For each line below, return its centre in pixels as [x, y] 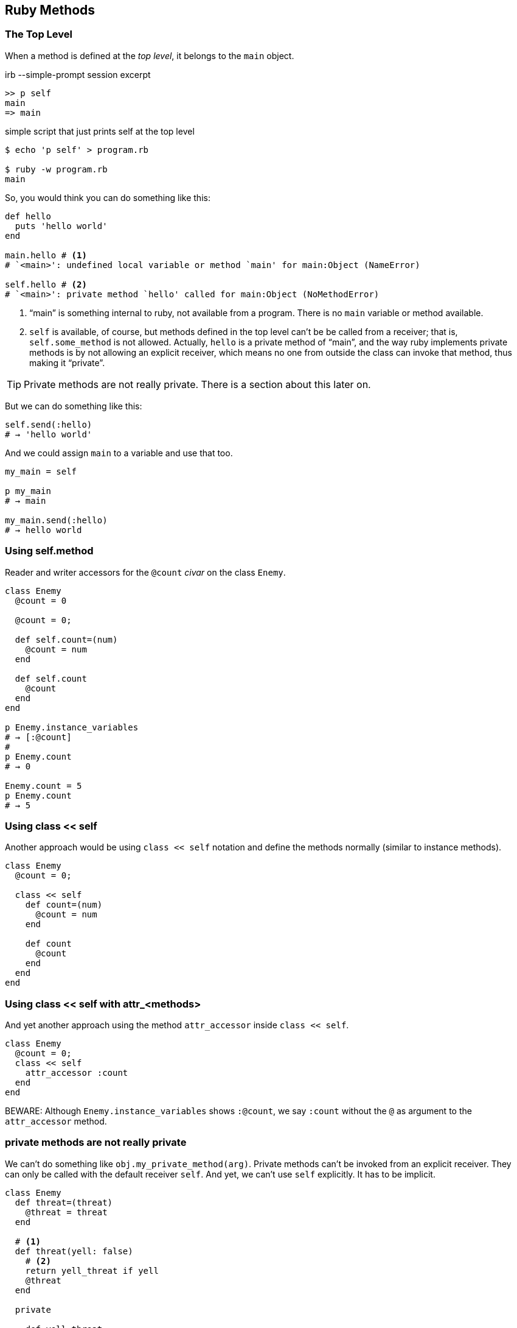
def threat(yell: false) [74, 1251]
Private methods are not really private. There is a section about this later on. [197, 384]
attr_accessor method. [56, 1121]
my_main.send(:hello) [56, 520]
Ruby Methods [50, 10]
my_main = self [41, 471]
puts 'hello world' [61, 226]
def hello [28, 216]
